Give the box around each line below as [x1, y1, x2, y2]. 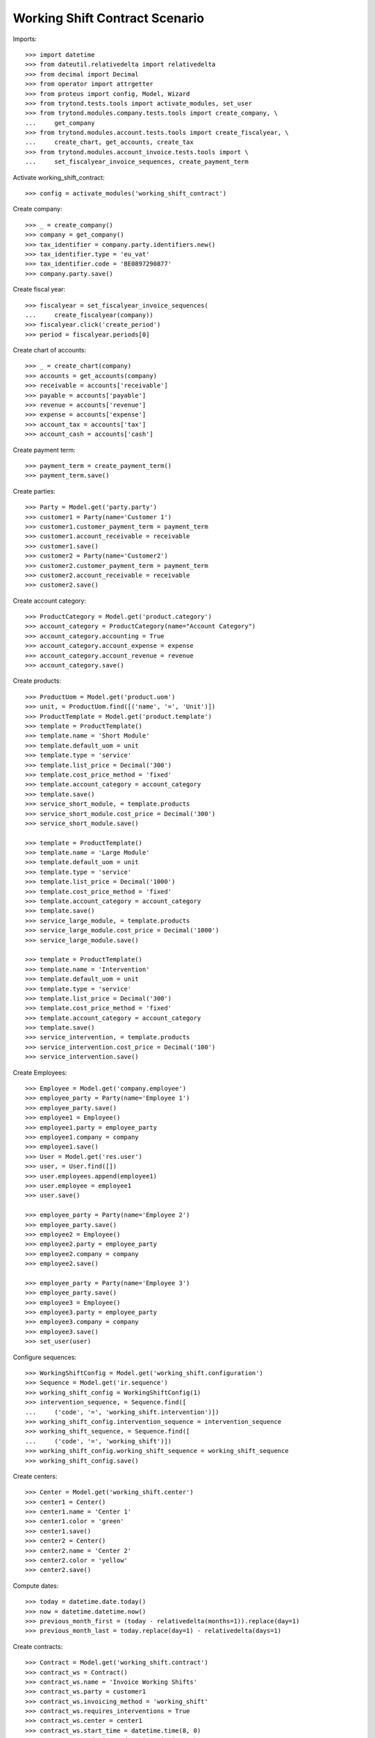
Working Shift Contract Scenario [12, 10, 205, 26]
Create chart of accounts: [12, 346, 87, 355]
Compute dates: [12, 1582, 59, 1590]
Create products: [12, 676, 62, 685]
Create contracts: [12, 1642, 63, 1650]
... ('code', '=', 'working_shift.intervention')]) [25, 1408, 219, 1416]
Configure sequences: [12, 1353, 76, 1361]
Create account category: [12, 596, 87, 605]
